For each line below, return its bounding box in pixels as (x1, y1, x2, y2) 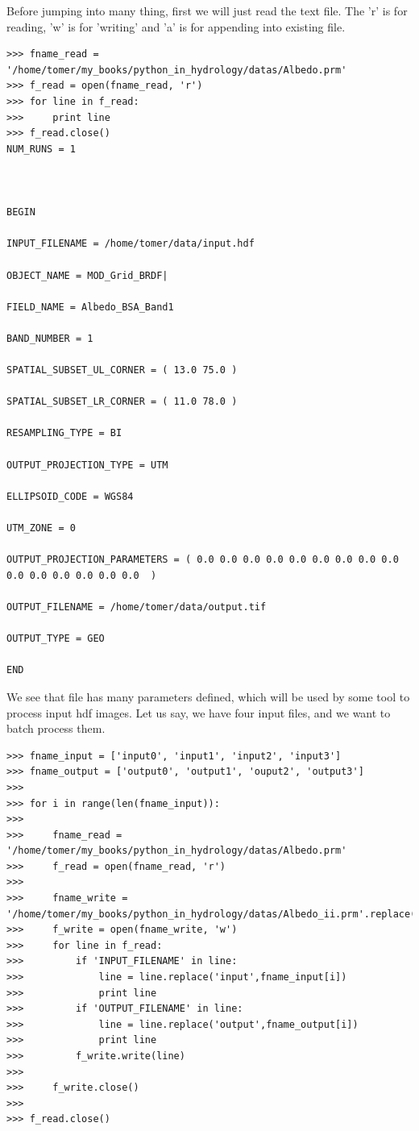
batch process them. (6, 720, 106, 737)
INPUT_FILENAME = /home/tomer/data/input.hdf (6, 238, 255, 250)
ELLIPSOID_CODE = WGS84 (6, 490, 134, 502)
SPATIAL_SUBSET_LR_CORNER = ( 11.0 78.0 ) (6, 396, 238, 408)
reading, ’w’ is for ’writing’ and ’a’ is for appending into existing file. (6, 18, 346, 35)
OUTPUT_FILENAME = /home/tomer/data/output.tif (6, 601, 267, 613)
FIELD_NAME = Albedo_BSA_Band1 (6, 301, 174, 313)
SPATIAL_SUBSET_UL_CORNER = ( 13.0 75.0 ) (6, 364, 238, 376)
